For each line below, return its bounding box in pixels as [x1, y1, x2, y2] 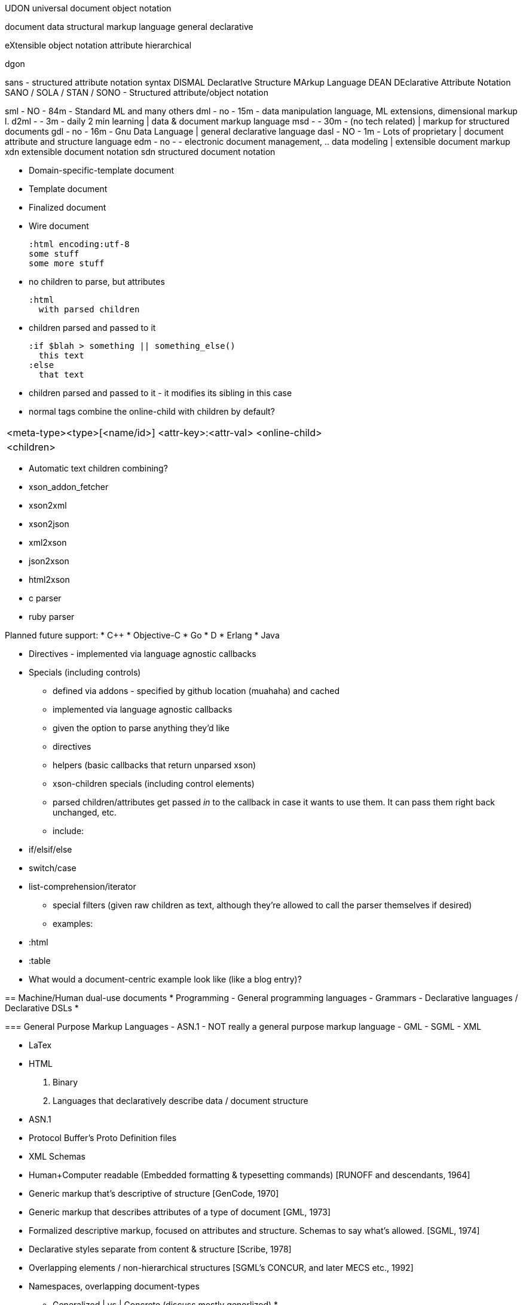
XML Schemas [29, 1151, 85, 1161]
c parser [29, 593, 62, 603]
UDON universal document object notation [5, 3, 172, 13]
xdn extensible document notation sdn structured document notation [5, 147, 276, 157]
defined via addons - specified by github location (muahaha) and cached [53, 686, 340, 696]
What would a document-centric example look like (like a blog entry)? [29, 974, 302, 984]
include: [53, 826, 84, 836]
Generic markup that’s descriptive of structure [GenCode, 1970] [29, 1188, 279, 1198]
